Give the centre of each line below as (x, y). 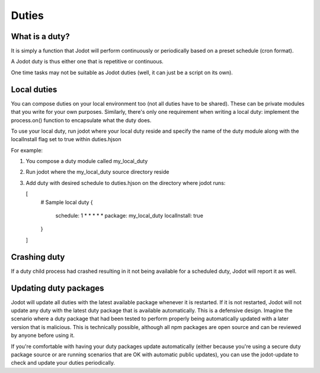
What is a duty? (41, 36)
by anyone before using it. (43, 336)
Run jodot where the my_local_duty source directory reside (97, 172)
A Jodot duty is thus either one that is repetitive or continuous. (87, 62)
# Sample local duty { (67, 202)
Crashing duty (38, 257)
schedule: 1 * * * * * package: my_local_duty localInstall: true (129, 216)
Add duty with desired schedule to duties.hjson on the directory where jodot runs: (126, 183)
